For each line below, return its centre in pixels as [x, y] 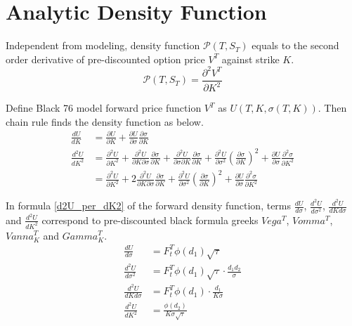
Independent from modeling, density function [103, 45]
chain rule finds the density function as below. [105, 121]
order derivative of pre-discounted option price [105, 59]
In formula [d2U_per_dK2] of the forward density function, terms [149, 206]
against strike [250, 59]
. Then [332, 108]
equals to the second [295, 45]
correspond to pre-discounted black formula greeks [150, 220]
